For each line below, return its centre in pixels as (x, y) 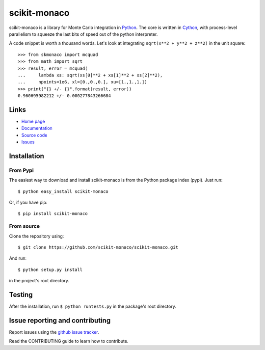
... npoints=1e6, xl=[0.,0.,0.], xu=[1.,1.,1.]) (82, 82)
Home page (33, 121)
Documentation (37, 128)
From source (25, 226)
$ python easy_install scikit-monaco (63, 191)
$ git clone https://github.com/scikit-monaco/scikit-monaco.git (98, 247)
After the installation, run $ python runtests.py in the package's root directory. (93, 306)
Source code (34, 135)
